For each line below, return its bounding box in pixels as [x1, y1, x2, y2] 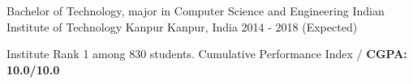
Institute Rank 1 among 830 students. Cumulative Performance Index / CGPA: [6, 45, 407, 62]
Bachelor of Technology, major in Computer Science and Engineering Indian [6, 2, 385, 19]
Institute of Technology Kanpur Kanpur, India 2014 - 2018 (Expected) [6, 18, 358, 35]
